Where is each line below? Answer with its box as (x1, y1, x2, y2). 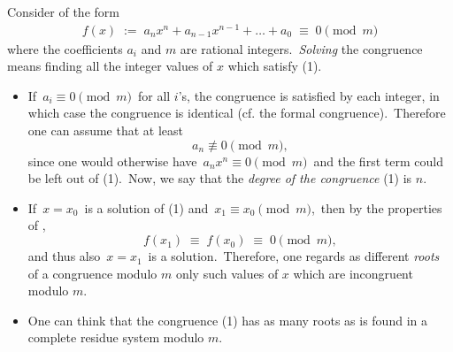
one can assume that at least (27, 121, 183, 140)
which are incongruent (293, 264, 413, 282)
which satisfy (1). (227, 57, 322, 75)
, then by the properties (311, 198, 442, 217)
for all (137, 86, 171, 104)
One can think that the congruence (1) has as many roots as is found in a (27, 310, 427, 329)
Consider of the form (7, 3, 119, 20)
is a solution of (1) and (84, 198, 209, 217)
